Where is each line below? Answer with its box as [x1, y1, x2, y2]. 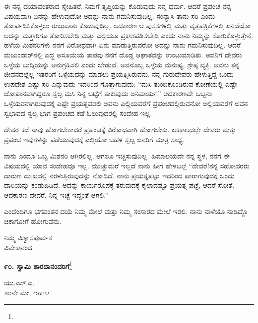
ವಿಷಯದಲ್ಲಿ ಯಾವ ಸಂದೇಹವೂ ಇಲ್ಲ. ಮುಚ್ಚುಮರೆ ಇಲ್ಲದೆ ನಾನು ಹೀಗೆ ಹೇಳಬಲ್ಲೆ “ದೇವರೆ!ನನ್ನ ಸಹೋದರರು [4, 160, 250, 170]
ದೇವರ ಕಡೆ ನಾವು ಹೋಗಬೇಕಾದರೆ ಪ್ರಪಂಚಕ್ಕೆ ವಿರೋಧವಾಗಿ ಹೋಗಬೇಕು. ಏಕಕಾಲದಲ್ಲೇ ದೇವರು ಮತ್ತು [4, 124, 236, 135]
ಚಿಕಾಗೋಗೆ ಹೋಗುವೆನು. [4, 215, 62, 226]
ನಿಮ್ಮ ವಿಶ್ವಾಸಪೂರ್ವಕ [4, 232, 52, 243]
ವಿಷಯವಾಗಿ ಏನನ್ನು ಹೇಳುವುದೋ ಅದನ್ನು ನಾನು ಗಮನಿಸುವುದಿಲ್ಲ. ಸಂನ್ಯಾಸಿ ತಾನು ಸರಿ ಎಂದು [4, 10, 215, 21]
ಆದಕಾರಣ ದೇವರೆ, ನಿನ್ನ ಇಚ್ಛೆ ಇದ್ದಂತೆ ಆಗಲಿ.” [4, 189, 108, 200]
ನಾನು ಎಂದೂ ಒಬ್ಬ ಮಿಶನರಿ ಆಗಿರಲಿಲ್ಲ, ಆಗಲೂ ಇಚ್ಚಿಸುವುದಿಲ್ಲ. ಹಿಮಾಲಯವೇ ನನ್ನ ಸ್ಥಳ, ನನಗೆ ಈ [4, 151, 230, 161]
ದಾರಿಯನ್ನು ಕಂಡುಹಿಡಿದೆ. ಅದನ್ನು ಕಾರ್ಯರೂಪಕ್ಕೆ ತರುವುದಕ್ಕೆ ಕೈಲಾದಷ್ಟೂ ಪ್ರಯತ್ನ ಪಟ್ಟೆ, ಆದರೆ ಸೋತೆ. [4, 180, 235, 190]
